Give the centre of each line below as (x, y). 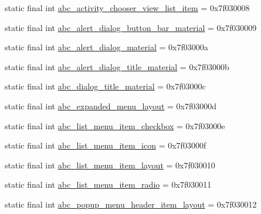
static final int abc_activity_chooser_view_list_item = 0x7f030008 (127, 8)
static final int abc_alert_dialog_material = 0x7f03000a (106, 47)
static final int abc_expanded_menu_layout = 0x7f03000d (111, 106)
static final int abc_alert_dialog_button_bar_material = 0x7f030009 (131, 27)
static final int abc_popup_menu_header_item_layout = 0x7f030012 (131, 204)
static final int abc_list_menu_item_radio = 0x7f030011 (108, 184)
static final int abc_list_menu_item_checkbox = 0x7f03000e (115, 125)
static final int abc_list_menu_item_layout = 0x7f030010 (110, 165)
